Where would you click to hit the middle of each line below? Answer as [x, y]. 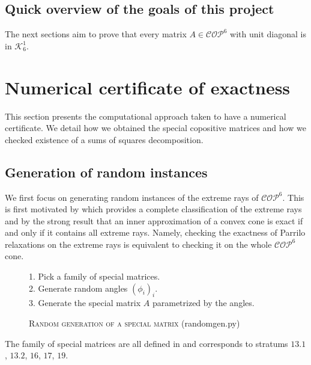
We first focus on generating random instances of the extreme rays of [132, 197]
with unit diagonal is [268, 34]
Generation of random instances [106, 172]
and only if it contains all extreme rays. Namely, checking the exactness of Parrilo [155, 232]
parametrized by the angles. [203, 303]
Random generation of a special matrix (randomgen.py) [134, 323]
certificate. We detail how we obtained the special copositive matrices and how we [155, 128]
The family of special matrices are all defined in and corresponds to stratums [146, 343]
